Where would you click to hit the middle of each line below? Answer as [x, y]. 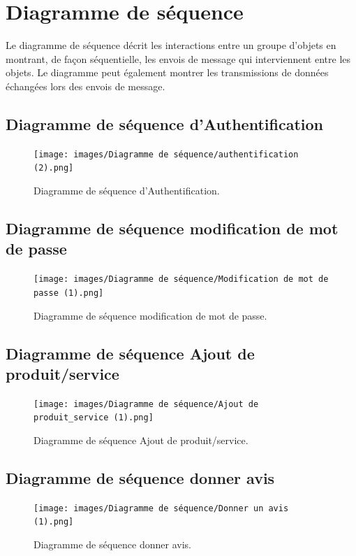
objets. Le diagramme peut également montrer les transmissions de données [167, 72]
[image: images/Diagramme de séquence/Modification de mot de [181, 279]
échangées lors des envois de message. [86, 86]
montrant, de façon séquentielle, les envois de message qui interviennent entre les [178, 58]
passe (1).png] [69, 293]
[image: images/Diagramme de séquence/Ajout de [146, 404]
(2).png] [54, 168]
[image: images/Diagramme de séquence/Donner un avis [161, 508]
